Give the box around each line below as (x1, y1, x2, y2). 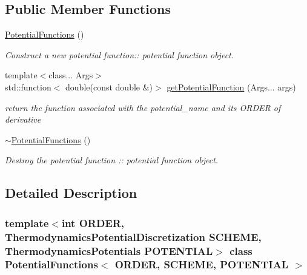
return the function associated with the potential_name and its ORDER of (5, 101, 281, 114)
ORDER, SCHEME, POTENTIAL (114, 257, 289, 272)
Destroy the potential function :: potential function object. (5, 154, 219, 166)
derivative (5, 113, 41, 126)
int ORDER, (61, 215, 125, 230)
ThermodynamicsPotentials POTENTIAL (5, 243, 213, 258)
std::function (5, 80, 51, 93)
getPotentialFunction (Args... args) (167, 80, 296, 93)
